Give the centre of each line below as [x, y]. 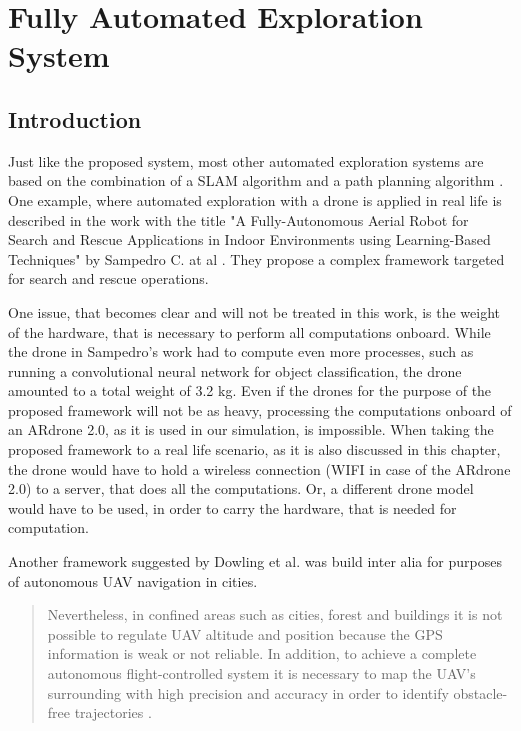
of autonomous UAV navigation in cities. [133, 580]
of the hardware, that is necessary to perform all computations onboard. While [249, 331]
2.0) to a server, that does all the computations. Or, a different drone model [241, 488]
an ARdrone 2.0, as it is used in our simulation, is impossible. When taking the [251, 429]
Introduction [75, 118]
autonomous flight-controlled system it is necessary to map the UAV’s [261, 673]
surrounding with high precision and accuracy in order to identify [248, 692]
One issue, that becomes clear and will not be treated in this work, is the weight [254, 311]
